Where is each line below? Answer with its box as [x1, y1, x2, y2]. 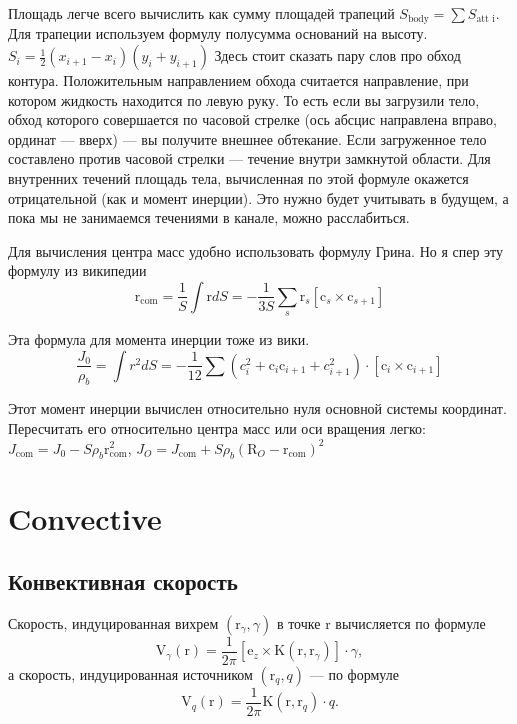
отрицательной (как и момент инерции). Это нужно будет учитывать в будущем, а [8, 187, 509, 208]
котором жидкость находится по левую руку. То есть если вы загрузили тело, [8, 89, 480, 110]
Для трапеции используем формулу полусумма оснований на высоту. [8, 23, 428, 44]
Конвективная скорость [8, 566, 238, 597]
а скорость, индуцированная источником [8, 663, 253, 684]
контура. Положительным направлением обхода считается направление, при [8, 70, 469, 91]
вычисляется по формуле [335, 612, 486, 633]
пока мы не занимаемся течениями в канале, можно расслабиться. [8, 207, 410, 228]
